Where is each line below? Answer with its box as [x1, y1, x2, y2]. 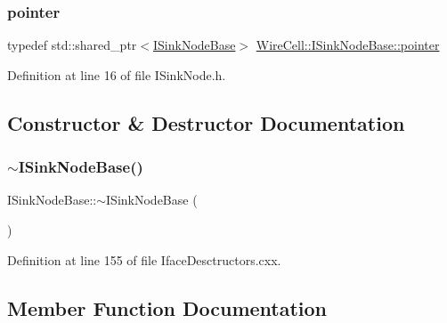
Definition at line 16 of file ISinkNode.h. [7, 65, 226, 84]
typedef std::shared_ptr [7, 36, 137, 54]
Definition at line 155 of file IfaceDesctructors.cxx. [7, 250, 281, 269]
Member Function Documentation [7, 294, 328, 321]
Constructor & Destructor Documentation [7, 109, 405, 136]
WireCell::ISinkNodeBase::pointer [256, 36, 440, 54]
